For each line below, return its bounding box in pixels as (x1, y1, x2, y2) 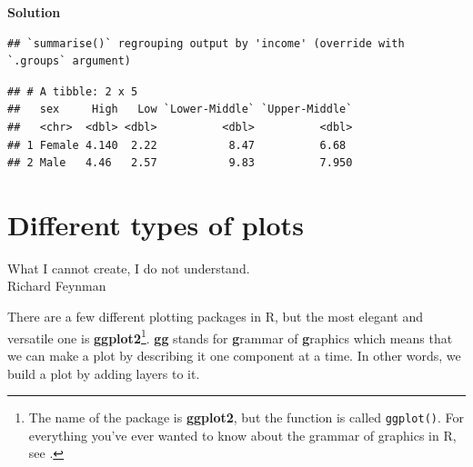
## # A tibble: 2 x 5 (7, 84, 138, 98)
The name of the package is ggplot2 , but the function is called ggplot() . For (28, 408, 465, 427)
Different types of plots (7, 205, 304, 243)
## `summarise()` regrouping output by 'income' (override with (7, 36, 405, 50)
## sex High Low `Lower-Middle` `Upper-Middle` (7, 103, 353, 116)
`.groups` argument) (7, 55, 132, 68)
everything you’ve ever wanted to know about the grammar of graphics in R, (28, 425, 457, 444)
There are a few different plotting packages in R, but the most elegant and (7, 307, 423, 326)
